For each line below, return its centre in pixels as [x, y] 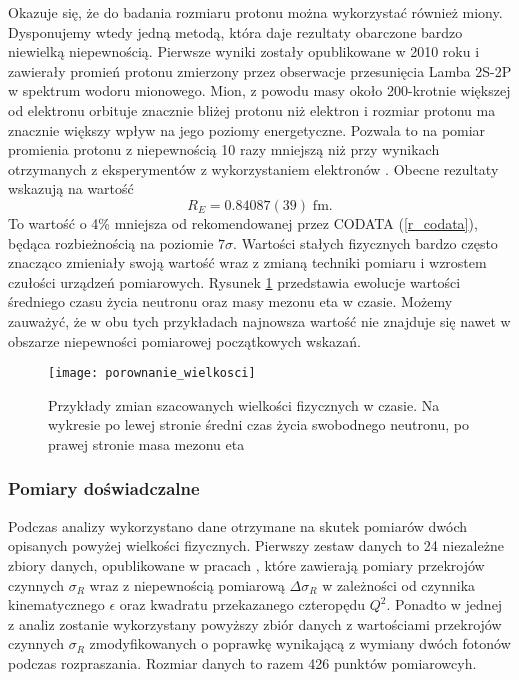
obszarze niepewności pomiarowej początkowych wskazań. [184, 340]
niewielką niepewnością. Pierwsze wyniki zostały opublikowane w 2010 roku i [244, 51]
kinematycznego [56, 604]
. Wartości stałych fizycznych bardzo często [365, 242]
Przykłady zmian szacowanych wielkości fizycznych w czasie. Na [244, 404]
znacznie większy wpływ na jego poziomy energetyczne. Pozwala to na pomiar [247, 129]
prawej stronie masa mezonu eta [146, 443]
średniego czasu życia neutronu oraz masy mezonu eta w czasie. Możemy [230, 301]
